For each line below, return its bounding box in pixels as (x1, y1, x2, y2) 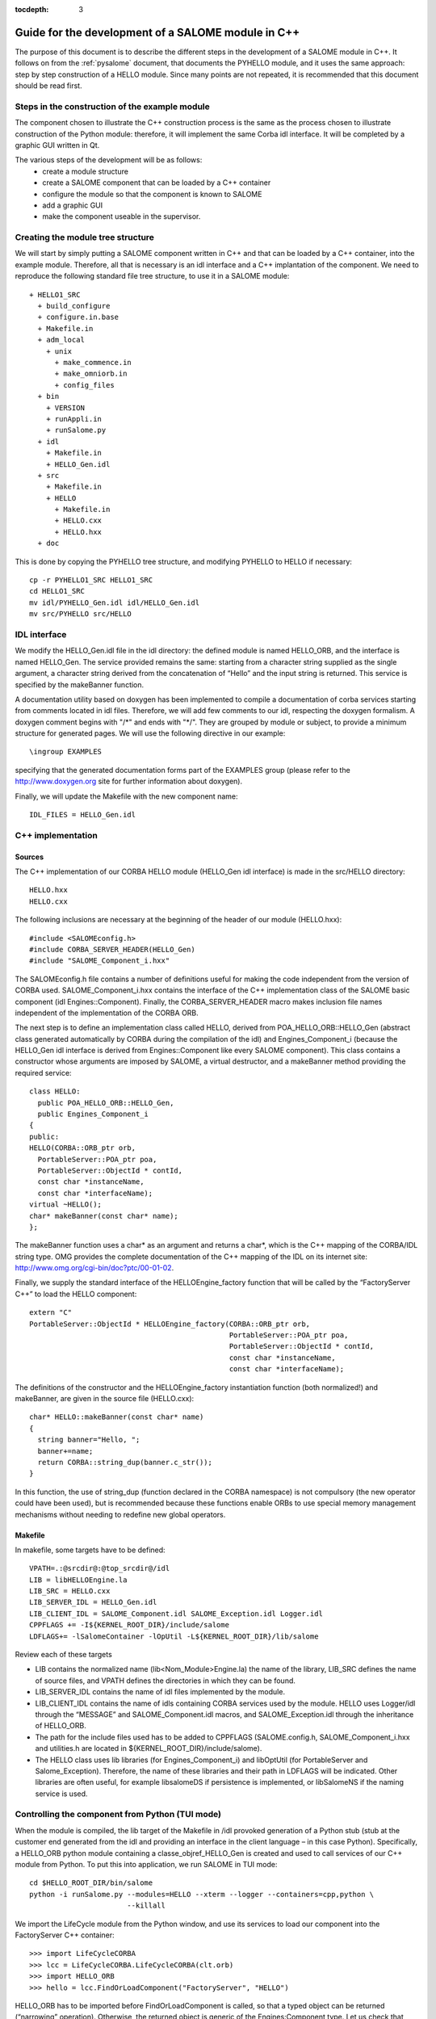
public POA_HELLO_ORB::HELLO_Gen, (37, 1098, 174, 1107)
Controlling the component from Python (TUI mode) (15, 1809, 222, 1820)
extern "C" (29, 1308, 73, 1317)
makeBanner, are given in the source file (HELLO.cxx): (15, 1394, 195, 1403)
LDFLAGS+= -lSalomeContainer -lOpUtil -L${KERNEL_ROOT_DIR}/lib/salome (29, 1631, 319, 1641)
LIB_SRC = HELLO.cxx (29, 1587, 111, 1596)
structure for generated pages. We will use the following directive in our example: (15, 728, 286, 738)
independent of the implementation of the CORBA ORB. (15, 1008, 199, 1018)
